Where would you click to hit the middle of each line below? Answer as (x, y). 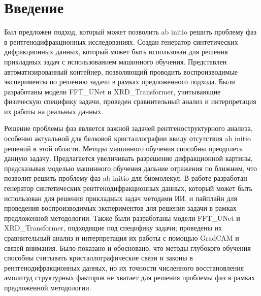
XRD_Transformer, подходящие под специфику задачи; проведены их (113, 228)
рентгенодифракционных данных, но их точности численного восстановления (124, 267)
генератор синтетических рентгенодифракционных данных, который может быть (128, 188)
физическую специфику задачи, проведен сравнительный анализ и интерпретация (130, 101)
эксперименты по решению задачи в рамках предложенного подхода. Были (120, 81)
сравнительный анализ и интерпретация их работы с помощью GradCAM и (122, 238)
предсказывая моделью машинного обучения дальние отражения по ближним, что (131, 168)
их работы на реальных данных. (54, 111)
